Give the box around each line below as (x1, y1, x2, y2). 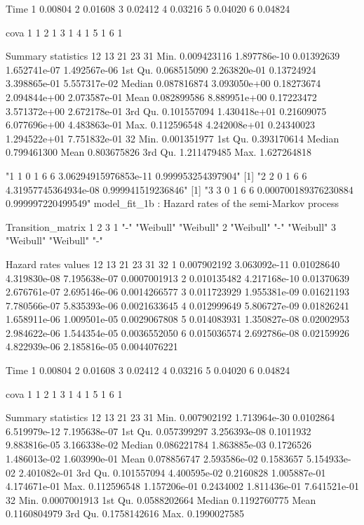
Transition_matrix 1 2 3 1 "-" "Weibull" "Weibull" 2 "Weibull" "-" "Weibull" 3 (6, 219, 336, 234)
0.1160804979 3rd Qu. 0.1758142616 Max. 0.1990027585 (6, 506, 244, 521)
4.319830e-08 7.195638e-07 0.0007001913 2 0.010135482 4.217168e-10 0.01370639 (6, 270, 349, 285)
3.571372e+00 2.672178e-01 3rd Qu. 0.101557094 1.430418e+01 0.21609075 (6, 103, 327, 118)
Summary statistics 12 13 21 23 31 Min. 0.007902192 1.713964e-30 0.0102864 (6, 410, 335, 425)
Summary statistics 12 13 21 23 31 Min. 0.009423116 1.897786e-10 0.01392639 (6, 48, 340, 63)
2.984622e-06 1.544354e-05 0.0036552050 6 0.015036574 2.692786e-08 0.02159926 (6, 325, 349, 340)
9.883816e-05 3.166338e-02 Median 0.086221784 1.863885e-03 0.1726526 (6, 437, 311, 452)
